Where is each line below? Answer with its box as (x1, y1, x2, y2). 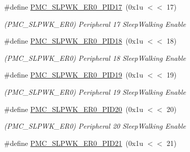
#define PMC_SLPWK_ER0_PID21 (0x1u (4, 137, 144, 148)
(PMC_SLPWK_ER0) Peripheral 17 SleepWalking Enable (4, 18, 186, 29)
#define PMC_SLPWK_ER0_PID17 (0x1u (4, 2, 144, 12)
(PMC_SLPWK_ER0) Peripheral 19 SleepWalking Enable (4, 86, 186, 97)
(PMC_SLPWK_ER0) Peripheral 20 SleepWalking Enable (4, 121, 186, 131)
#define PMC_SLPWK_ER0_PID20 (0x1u (4, 103, 144, 114)
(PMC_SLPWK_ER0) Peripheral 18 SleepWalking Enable (4, 52, 186, 63)
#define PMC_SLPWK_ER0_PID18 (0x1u (4, 35, 144, 46)
